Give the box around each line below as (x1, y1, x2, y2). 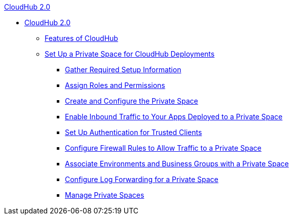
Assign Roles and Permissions (65, 81, 165, 90)
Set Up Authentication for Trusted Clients (65, 128, 202, 137)
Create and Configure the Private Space (65, 97, 198, 105)
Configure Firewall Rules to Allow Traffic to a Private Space (65, 144, 262, 152)
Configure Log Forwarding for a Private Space (65, 175, 218, 184)
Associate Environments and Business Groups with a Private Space (65, 159, 289, 168)
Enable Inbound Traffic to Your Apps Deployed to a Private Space (65, 112, 283, 121)
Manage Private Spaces (65, 191, 144, 199)
